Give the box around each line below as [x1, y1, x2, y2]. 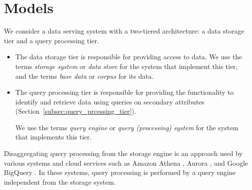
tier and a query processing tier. [4, 35, 99, 45]
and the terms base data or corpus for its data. [15, 70, 154, 81]
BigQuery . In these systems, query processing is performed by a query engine [4, 167, 236, 177]
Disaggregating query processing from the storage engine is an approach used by [4, 148, 243, 158]
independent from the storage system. [4, 176, 116, 187]
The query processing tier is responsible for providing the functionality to [15, 87, 234, 97]
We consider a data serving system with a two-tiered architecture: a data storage [4, 26, 244, 36]
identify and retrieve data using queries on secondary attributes [15, 96, 204, 106]
